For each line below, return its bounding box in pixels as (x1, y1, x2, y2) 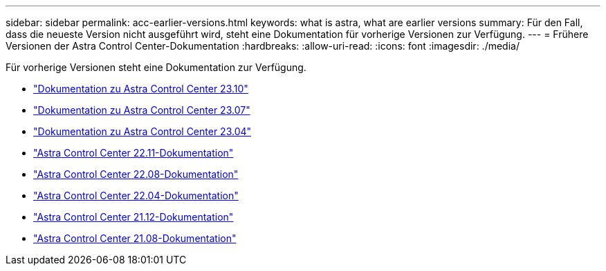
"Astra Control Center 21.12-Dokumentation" (33, 211, 234, 223)
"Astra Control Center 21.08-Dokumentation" (33, 232, 237, 244)
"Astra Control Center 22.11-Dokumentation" (33, 147, 234, 159)
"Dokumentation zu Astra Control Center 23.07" (33, 104, 250, 116)
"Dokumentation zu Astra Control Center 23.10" (33, 83, 248, 94)
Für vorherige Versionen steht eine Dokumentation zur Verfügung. (6, 61, 306, 73)
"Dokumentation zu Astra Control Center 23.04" (33, 126, 252, 137)
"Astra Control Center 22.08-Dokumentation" (33, 168, 239, 180)
